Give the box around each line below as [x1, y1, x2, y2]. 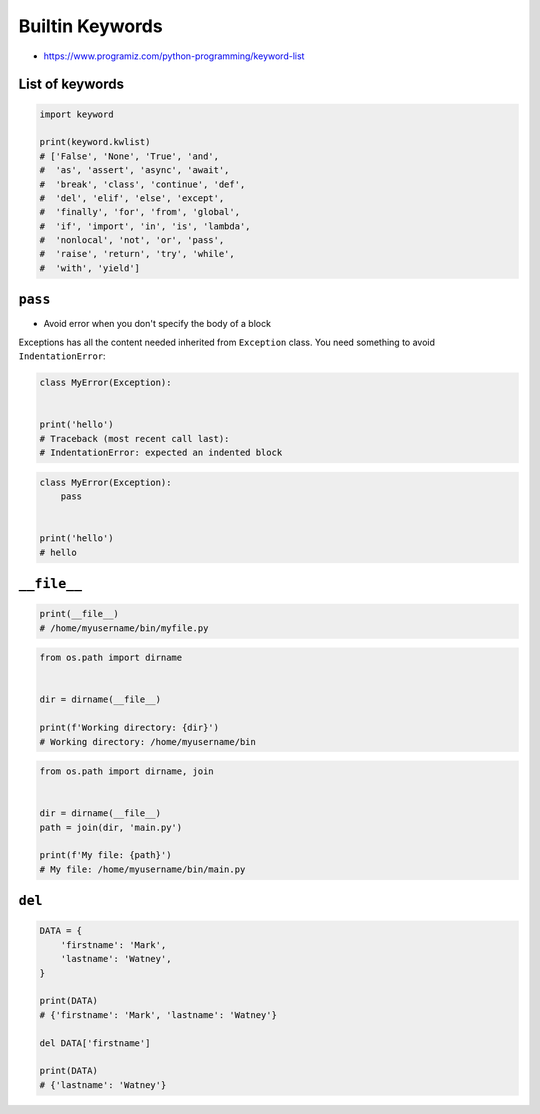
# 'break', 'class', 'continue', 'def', [39, 178, 246, 190]
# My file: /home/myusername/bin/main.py [39, 863, 246, 875]
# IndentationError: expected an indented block [39, 447, 283, 459]
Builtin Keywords [18, 15, 164, 37]
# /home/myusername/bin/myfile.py [39, 622, 209, 634]
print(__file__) [39, 608, 120, 620]
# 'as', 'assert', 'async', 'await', [39, 165, 230, 176]
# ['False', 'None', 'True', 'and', [39, 150, 220, 162]
